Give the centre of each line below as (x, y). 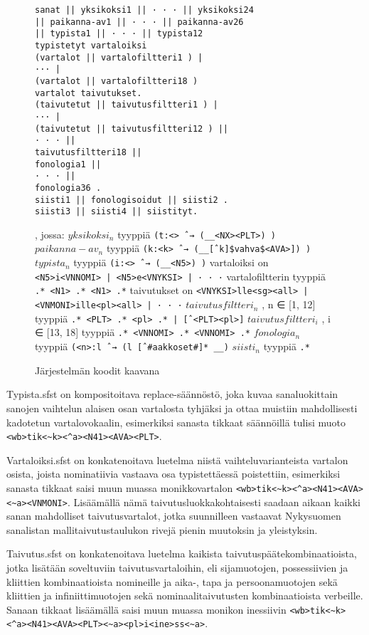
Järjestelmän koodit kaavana (97, 370)
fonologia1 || (68, 164)
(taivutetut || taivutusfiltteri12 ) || (132, 128)
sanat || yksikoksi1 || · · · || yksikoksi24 (144, 10)
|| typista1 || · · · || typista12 (119, 34)
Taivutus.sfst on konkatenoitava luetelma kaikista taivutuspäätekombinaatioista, (182, 553)
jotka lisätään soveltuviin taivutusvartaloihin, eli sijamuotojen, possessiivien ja (177, 568)
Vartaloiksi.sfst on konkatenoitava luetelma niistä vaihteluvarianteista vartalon (177, 460)
